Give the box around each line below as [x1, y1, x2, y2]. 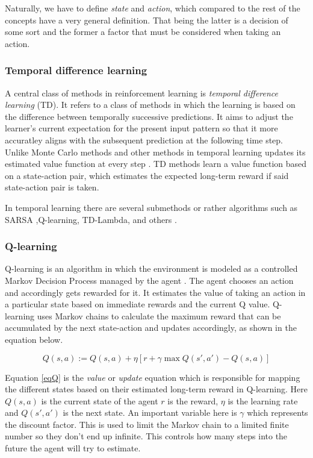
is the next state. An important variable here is [63, 406, 237, 419]
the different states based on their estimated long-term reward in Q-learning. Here [5, 383, 308, 395]
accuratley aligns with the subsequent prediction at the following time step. [5, 133, 283, 146]
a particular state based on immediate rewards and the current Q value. [5, 298, 270, 310]
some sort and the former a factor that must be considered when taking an [5, 25, 281, 38]
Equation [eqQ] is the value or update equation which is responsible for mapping [5, 371, 300, 383]
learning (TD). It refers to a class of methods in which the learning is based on [5, 98, 296, 111]
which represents [247, 406, 308, 419]
